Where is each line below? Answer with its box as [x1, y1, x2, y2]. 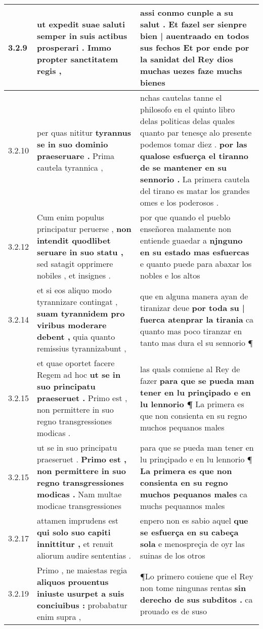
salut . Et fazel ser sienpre [140, 18, 247, 30]
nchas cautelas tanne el [140, 92, 222, 103]
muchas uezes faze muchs [140, 65, 242, 76]
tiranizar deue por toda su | [140, 301, 245, 313]
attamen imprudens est [36, 515, 119, 526]
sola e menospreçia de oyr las [140, 538, 245, 549]
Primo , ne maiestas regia [36, 564, 127, 576]
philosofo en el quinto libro [140, 103, 235, 115]
